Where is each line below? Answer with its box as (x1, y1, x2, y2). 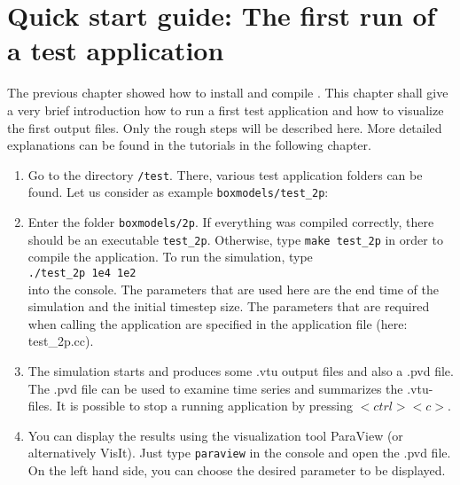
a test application (7, 32, 224, 68)
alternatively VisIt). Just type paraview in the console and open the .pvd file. (27, 443, 451, 462)
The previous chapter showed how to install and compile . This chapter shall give (7, 83, 448, 102)
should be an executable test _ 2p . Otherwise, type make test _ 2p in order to (27, 230, 443, 248)
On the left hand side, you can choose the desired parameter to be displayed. (27, 460, 446, 479)
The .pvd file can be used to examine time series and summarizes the (27, 379, 403, 397)
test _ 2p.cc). (27, 332, 94, 350)
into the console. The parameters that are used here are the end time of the (27, 279, 439, 298)
